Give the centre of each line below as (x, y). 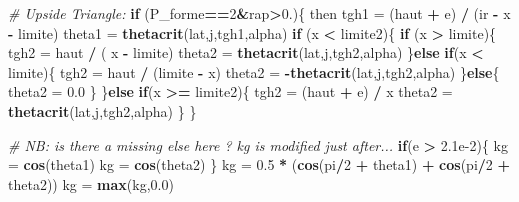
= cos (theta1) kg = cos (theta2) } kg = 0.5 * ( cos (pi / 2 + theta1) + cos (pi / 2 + (259, 164)
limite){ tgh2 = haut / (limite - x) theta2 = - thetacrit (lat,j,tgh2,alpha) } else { (254, 71)
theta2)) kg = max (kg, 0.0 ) (91, 183)
